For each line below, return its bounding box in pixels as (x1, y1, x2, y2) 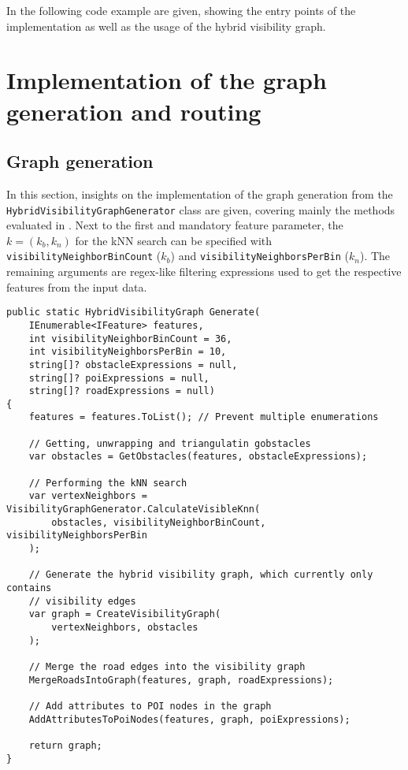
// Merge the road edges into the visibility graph (28, 660, 306, 672)
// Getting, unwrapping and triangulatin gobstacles (28, 437, 311, 449)
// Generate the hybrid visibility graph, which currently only (28, 569, 373, 581)
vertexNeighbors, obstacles (51, 621, 198, 633)
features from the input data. (6, 278, 147, 295)
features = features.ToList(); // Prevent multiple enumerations (28, 411, 379, 423)
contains (6, 582, 52, 594)
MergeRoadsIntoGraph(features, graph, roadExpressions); (28, 674, 334, 686)
